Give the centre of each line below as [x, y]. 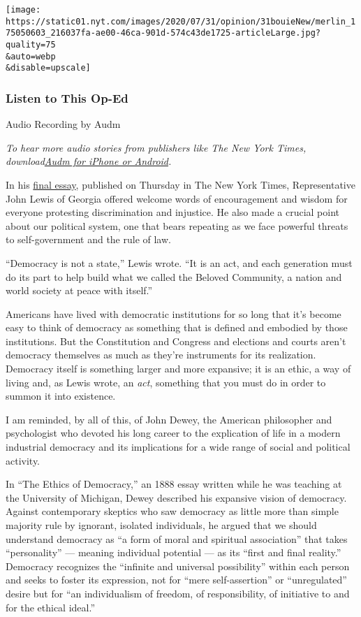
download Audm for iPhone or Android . [89, 161]
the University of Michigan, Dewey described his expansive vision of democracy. [176, 497]
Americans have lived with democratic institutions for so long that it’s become [174, 313]
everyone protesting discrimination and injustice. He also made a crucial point [173, 212]
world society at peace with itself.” [79, 290]
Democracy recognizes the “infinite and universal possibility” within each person [178, 566]
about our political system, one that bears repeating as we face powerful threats [177, 225]
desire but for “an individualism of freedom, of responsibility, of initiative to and [178, 593]
